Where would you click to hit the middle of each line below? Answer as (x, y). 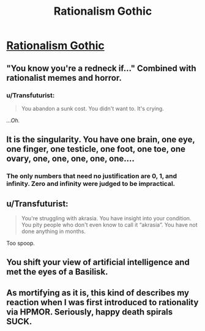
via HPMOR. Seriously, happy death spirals (90, 312)
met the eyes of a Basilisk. (57, 272)
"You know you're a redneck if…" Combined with (102, 68)
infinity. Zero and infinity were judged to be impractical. (91, 184)
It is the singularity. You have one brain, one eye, (101, 140)
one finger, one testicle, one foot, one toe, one (96, 149)
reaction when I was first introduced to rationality (102, 302)
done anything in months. (53, 231)
